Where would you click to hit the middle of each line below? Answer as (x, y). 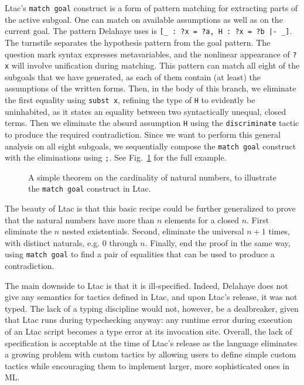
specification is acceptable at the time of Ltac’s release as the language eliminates (151, 343)
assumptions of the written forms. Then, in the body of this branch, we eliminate (151, 88)
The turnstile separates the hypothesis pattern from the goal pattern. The (138, 42)
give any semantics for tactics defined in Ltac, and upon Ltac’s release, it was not (151, 297)
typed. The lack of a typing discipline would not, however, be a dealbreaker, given (152, 308)
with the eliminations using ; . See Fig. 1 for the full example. (116, 157)
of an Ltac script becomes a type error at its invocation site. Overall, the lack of (148, 331)
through (123, 242)
